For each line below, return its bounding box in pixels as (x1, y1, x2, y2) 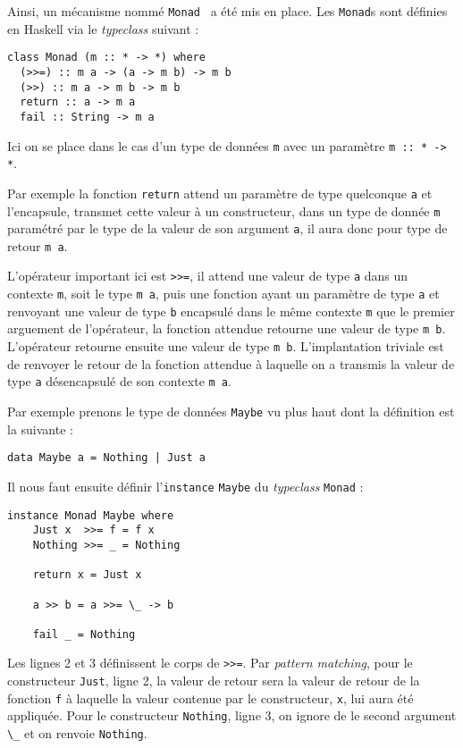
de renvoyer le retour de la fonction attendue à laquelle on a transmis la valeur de (7, 354, 455, 373)
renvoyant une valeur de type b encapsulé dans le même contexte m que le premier (7, 301, 455, 320)
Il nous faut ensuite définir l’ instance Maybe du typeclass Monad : (7, 476, 364, 495)
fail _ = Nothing (32, 627, 136, 641)
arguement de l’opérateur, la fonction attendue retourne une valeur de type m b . (7, 319, 446, 338)
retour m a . (7, 236, 68, 255)
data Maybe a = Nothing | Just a (7, 451, 206, 465)
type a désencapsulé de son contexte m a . (7, 372, 231, 391)
